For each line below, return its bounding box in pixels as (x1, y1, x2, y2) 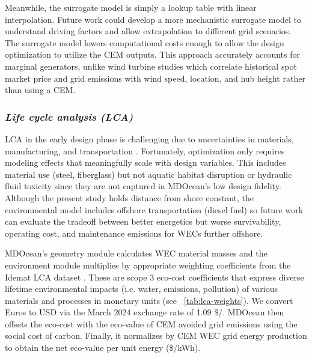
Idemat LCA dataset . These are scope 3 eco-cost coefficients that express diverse (5, 270, 304, 283)
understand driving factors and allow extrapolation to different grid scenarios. (5, 25, 292, 37)
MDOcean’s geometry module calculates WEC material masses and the (5, 247, 268, 259)
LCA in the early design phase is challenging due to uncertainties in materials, (5, 132, 294, 145)
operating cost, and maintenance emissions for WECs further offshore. (5, 226, 263, 239)
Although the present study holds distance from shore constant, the (5, 191, 254, 204)
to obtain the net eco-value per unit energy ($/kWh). (5, 341, 201, 354)
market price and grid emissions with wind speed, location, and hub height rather (5, 71, 305, 84)
